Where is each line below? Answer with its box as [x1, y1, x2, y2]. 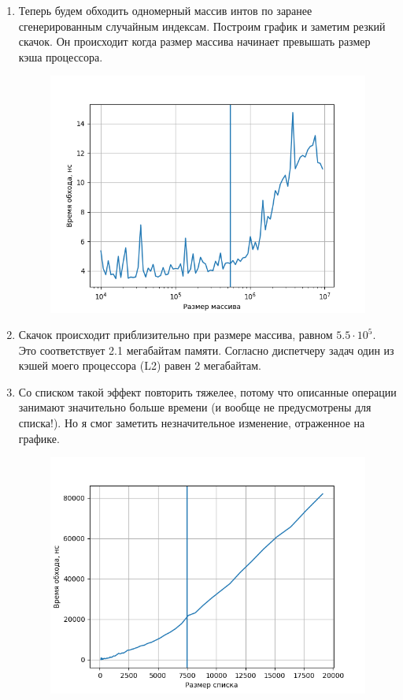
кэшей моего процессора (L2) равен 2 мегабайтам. [18, 357, 261, 374]
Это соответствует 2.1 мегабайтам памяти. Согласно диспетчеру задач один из [18, 341, 394, 358]
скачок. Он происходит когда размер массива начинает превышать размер [18, 33, 371, 50]
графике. [18, 430, 60, 446]
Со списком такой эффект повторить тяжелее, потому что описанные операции [18, 383, 397, 400]
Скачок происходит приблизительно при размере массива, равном [18, 326, 333, 343]
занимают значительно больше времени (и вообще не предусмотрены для [18, 399, 372, 415]
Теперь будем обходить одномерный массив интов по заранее [18, 2, 312, 18]
